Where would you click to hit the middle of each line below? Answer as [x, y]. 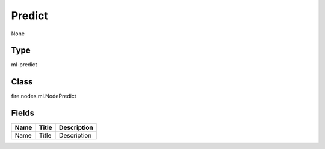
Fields [23, 113]
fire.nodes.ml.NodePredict [44, 96]
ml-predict [24, 65]
